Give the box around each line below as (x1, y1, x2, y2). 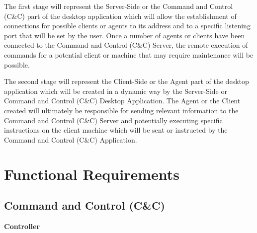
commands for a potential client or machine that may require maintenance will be (4, 49, 254, 60)
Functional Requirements (4, 163, 179, 184)
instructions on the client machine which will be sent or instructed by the (4, 125, 228, 135)
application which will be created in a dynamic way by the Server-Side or (4, 85, 227, 96)
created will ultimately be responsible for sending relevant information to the (4, 105, 239, 115)
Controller (4, 221, 40, 231)
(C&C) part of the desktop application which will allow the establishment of (4, 10, 237, 21)
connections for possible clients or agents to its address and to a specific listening (4, 20, 251, 31)
